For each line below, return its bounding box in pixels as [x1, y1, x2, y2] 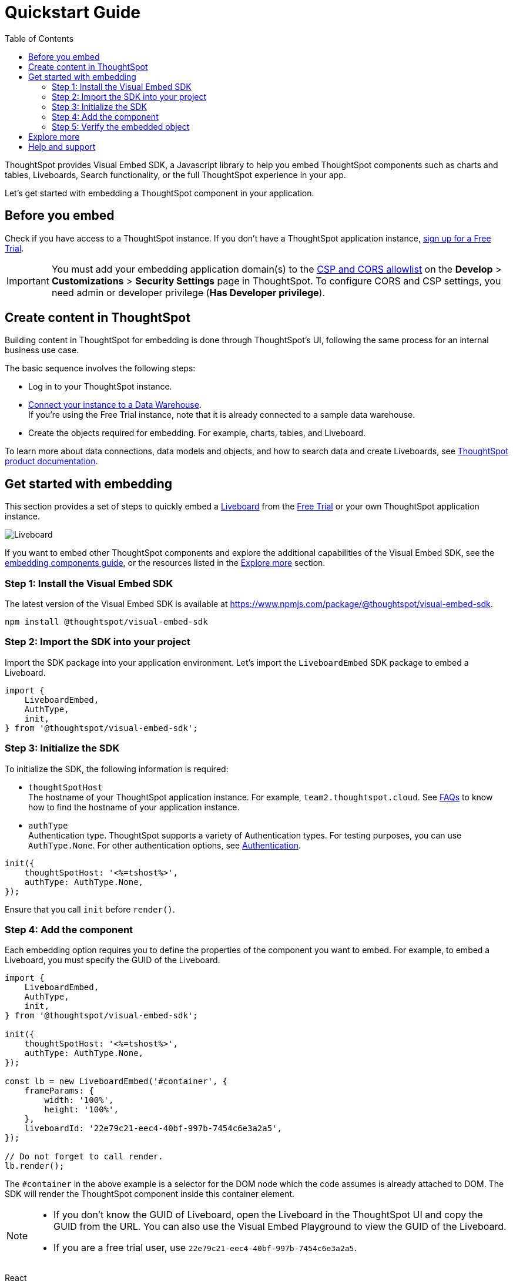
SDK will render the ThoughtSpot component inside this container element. [5, 1189, 295, 1199]
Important [6, 274, 49, 287]
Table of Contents [5, 33, 74, 43]
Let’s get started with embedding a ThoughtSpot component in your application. [5, 187, 314, 198]
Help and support [28, 141, 96, 152]
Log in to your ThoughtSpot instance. [28, 381, 172, 392]
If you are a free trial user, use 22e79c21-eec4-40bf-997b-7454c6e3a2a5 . [53, 1242, 357, 1254]
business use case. [5, 345, 79, 356]
